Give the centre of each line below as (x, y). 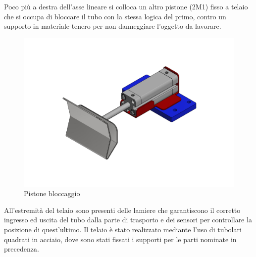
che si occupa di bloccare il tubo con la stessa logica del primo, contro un (115, 16)
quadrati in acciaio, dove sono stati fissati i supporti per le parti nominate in (120, 239)
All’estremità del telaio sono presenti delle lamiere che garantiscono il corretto (122, 210)
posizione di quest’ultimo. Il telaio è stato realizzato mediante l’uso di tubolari (123, 229)
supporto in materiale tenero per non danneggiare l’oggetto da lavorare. (113, 26)
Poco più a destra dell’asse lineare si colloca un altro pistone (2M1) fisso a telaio (126, 6)
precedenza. (22, 249)
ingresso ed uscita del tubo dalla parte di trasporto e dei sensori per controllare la (128, 220)
